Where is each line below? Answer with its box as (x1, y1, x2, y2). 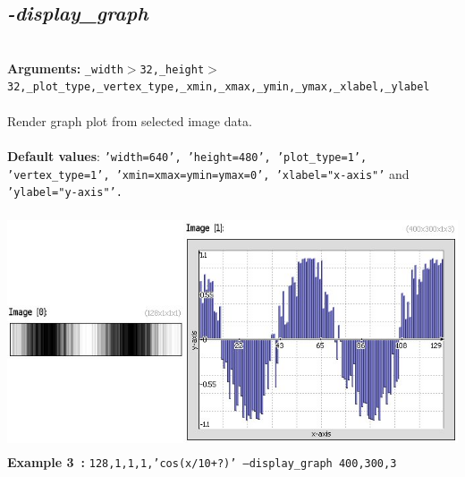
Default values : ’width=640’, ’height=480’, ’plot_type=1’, (7, 146, 368, 165)
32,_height (139, 63, 205, 76)
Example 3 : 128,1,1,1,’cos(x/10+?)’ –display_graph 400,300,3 (7, 453, 397, 472)
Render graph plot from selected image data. (7, 111, 252, 130)
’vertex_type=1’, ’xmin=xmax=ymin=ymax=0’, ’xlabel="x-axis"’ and (7, 164, 410, 183)
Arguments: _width (7, 58, 123, 77)
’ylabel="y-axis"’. (7, 186, 123, 200)
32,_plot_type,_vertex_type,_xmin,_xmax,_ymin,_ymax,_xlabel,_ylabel (7, 81, 430, 94)
